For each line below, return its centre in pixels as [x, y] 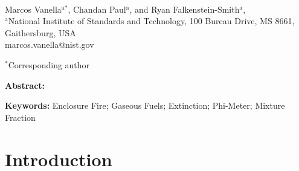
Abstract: [25, 85]
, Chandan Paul [97, 9]
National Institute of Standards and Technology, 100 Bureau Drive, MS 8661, [151, 21]
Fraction [20, 117]
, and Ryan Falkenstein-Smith [185, 9]
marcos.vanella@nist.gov [50, 44]
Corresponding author [49, 64]
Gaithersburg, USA [40, 32]
